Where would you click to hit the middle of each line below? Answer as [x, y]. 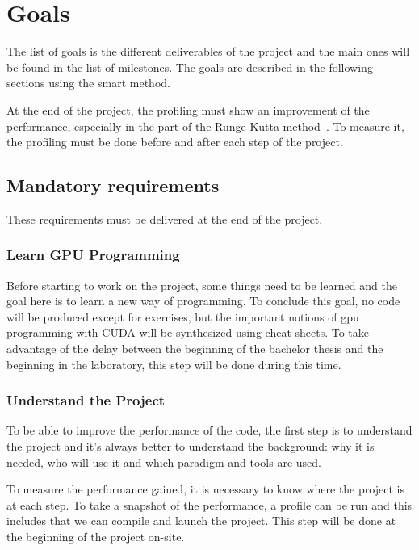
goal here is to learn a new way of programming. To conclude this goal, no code [203, 301]
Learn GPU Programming [93, 255]
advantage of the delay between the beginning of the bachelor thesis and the [195, 348]
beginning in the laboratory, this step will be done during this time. [174, 364]
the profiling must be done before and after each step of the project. [175, 142]
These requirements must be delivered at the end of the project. [165, 218]
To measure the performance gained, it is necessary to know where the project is [205, 489]
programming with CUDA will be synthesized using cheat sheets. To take [188, 332]
